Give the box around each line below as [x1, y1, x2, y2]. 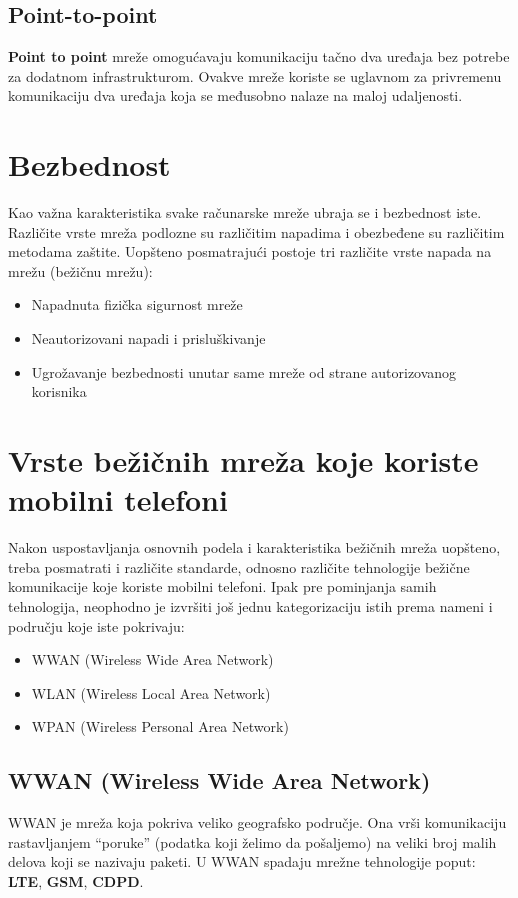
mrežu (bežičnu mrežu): [8, 260, 153, 281]
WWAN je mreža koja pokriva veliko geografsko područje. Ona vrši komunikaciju [8, 812, 507, 833]
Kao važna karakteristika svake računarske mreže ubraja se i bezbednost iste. [8, 202, 482, 223]
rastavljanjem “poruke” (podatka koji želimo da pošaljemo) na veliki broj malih [8, 831, 497, 852]
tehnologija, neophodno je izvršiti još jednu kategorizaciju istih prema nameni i [8, 595, 493, 616]
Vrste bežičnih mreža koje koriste [8, 440, 479, 481]
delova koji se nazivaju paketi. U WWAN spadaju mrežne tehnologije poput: [8, 851, 476, 872]
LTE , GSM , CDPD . [8, 870, 144, 891]
